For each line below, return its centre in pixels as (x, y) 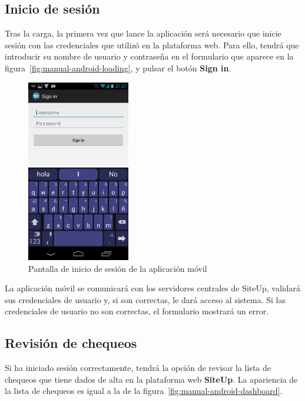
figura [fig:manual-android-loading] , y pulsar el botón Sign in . (118, 68)
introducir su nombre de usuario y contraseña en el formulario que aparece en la (149, 56)
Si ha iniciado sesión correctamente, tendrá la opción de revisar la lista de (138, 368)
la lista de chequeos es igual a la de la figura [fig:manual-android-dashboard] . (144, 391)
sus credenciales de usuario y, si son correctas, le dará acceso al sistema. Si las (145, 299)
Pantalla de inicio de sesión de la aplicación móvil (118, 268)
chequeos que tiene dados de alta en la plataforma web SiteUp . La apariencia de (151, 379)
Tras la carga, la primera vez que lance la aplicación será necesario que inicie (143, 33)
